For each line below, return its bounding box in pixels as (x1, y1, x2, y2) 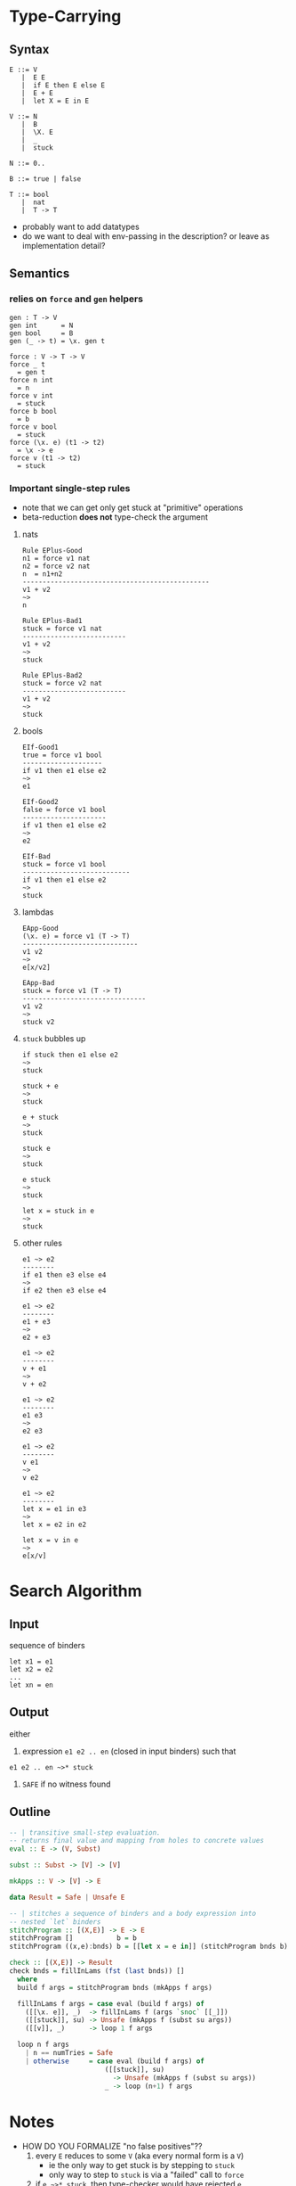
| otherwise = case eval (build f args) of (25, 2057, 204, 2066)
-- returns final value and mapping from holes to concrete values (9, 1837, 265, 1845)
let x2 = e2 (9, 1664, 53, 1673)
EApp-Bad (21, 978, 55, 987)
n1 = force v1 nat (21, 554, 91, 563)
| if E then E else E (20, 81, 105, 90)
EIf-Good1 (21, 743, 60, 752)
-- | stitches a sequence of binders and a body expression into (9, 1909, 256, 1918)
